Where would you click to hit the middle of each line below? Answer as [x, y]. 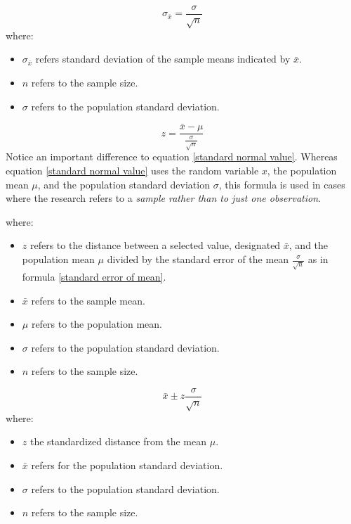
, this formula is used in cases [282, 184]
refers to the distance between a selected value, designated [155, 245]
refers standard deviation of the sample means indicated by [163, 59]
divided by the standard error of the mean [198, 259]
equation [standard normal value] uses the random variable [132, 171]
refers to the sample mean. [88, 300]
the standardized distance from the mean [118, 441]
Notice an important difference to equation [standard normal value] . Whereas [172, 156]
